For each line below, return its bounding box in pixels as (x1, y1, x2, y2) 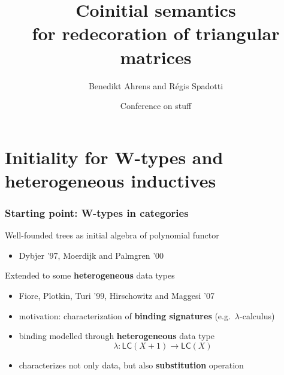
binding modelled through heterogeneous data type (19, 329, 214, 342)
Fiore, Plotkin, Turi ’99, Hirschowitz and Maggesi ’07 (19, 289, 214, 302)
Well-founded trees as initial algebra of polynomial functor (5, 229, 219, 241)
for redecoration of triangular (32, 21, 280, 46)
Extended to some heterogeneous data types (5, 269, 175, 282)
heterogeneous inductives (5, 168, 216, 192)
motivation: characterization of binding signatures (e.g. (19, 309, 231, 322)
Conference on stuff (120, 99, 192, 112)
